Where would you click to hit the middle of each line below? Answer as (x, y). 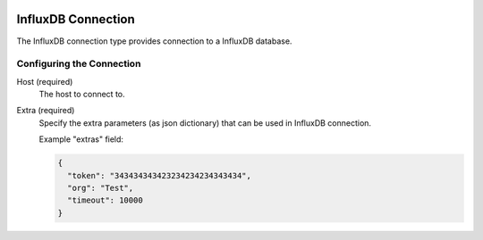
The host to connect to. (82, 95)
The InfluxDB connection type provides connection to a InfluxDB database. (154, 41)
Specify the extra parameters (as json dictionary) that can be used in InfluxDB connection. (205, 123)
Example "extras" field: (81, 139)
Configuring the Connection (79, 64)
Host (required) (45, 81)
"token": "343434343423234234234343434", (160, 175)
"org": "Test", (101, 188)
